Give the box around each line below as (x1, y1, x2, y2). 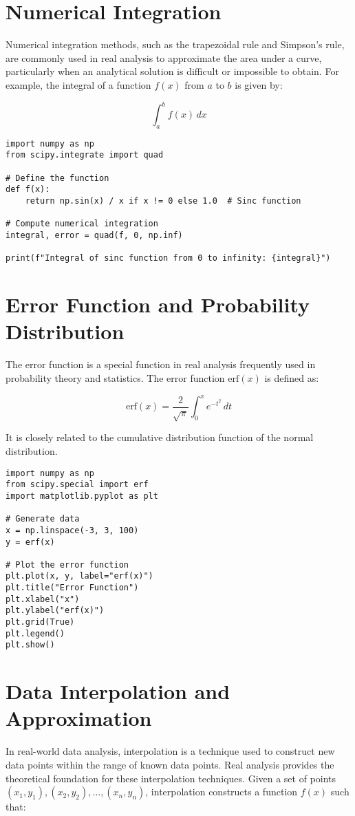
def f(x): (6, 184, 50, 195)
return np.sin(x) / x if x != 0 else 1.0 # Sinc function (25, 196, 301, 206)
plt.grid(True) (6, 617, 75, 627)
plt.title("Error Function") (6, 583, 139, 593)
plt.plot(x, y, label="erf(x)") (6, 571, 153, 581)
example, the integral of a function (6, 77, 151, 92)
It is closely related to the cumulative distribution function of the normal (6, 430, 314, 444)
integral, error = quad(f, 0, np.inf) (6, 230, 183, 241)
